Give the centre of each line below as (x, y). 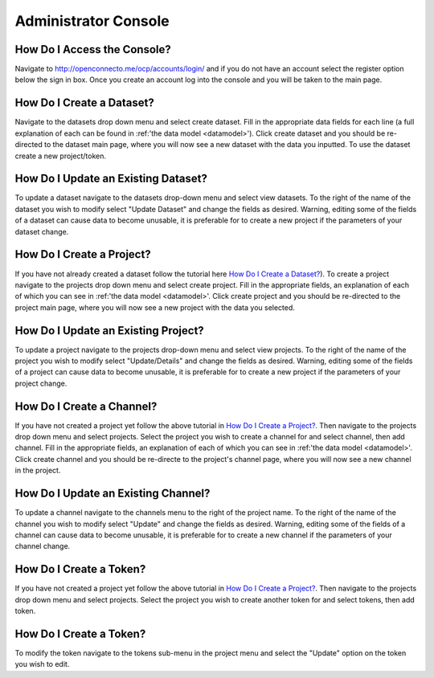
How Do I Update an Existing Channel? (113, 494)
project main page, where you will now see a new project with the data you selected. (155, 307)
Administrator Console (92, 21)
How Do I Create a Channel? (86, 406)
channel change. (43, 546)
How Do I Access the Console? (93, 49)
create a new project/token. (60, 156)
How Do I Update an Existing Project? (109, 331)
